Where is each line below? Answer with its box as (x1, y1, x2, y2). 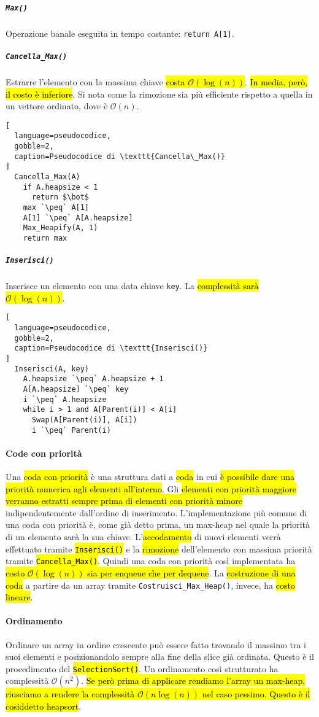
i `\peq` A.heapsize (23, 395, 107, 404)
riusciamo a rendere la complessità (6, 688, 135, 700)
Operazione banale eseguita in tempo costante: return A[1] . (6, 26, 234, 39)
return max (23, 233, 67, 242)
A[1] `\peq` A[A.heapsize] (23, 213, 133, 222)
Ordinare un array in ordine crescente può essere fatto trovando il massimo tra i (6, 638, 306, 651)
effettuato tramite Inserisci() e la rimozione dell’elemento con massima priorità (6, 542, 312, 555)
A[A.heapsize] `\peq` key (23, 385, 129, 394)
